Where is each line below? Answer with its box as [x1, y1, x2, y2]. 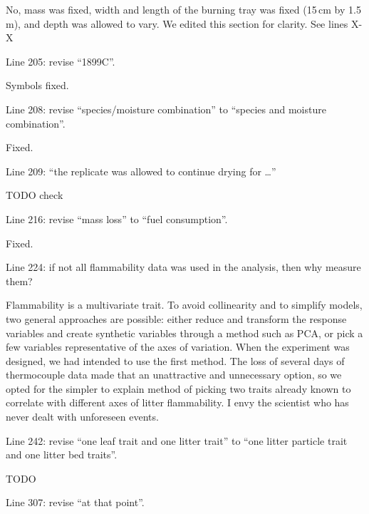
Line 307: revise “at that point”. [6, 495, 145, 510]
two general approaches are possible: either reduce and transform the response [6, 311, 347, 326]
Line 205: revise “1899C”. [6, 53, 115, 68]
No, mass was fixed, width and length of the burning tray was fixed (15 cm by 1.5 [6, 2, 361, 16]
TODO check [6, 187, 63, 202]
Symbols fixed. [6, 78, 69, 93]
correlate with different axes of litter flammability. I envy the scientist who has [6, 395, 349, 410]
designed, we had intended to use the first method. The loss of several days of [6, 353, 345, 368]
